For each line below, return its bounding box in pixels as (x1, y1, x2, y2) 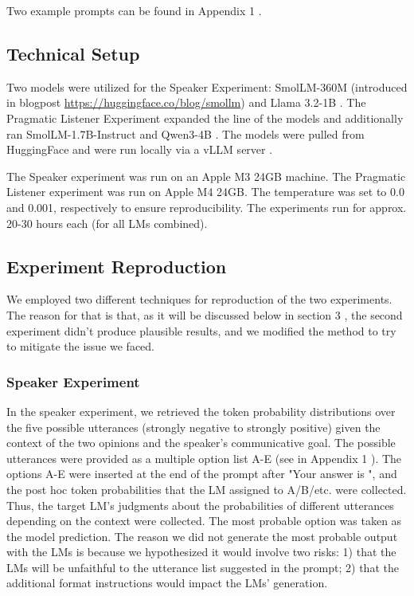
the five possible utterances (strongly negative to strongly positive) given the (6, 418, 381, 435)
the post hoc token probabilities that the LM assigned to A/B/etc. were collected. (6, 480, 407, 497)
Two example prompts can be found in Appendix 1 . (6, 2, 262, 18)
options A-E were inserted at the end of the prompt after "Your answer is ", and (6, 465, 397, 482)
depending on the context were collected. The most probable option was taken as (6, 512, 402, 529)
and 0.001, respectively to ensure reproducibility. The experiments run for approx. (6, 198, 407, 215)
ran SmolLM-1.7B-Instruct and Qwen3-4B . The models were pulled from (6, 125, 365, 142)
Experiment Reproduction (6, 253, 227, 278)
